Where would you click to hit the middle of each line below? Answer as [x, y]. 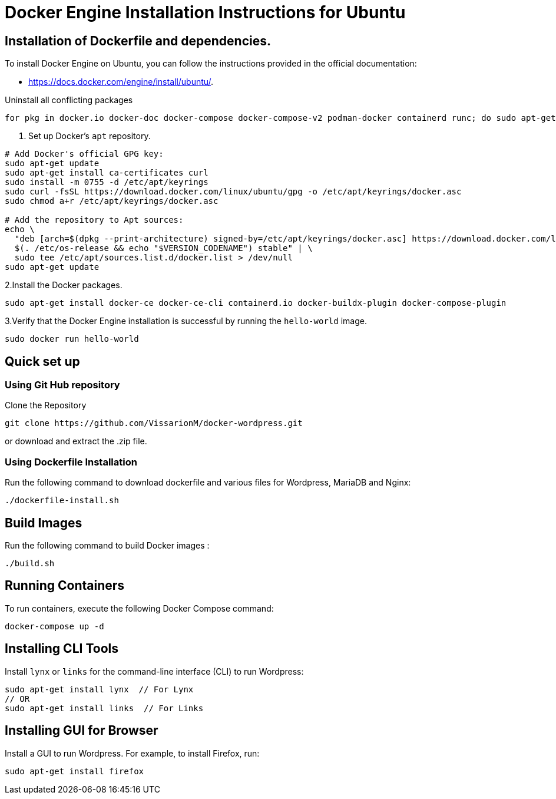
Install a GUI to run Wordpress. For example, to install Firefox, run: [132, 753]
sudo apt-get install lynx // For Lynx [99, 689]
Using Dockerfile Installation [71, 462]
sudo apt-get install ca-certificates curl [107, 173]
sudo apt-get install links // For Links [104, 708]
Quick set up [42, 361]
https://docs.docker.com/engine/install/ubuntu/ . [121, 82]
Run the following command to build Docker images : [107, 545]
